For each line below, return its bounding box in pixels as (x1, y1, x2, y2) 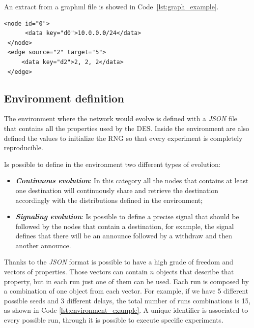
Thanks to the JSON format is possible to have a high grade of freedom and (4, 257, 233, 267)
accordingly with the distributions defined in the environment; (15, 195, 203, 205)
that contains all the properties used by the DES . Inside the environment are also (4, 123, 250, 133)
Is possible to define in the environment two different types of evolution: (4, 159, 221, 169)
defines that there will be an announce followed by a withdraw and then (15, 230, 232, 241)
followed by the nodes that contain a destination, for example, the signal (15, 221, 234, 231)
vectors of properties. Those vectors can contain (4, 266, 148, 277)
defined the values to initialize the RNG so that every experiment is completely (4, 132, 243, 143)
